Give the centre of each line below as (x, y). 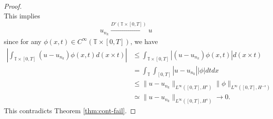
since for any (23, 41)
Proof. (13, 6)
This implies (22, 15)
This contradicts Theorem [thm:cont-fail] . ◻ (70, 111)
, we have (144, 41)
